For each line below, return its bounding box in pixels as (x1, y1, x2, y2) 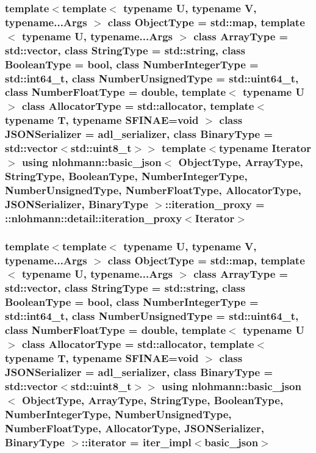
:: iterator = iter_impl (81, 434, 192, 449)
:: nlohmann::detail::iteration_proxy (5, 210, 182, 225)
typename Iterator (219, 140, 311, 156)
